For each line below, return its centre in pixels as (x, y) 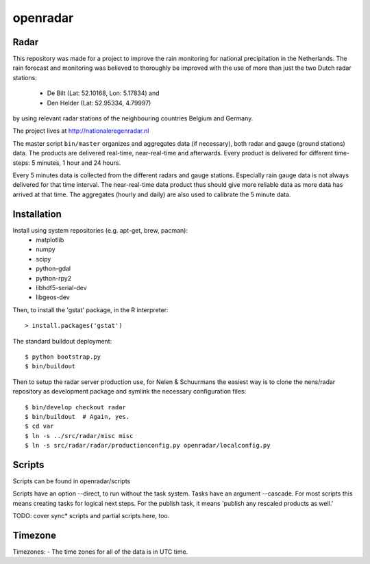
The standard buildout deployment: (62, 341)
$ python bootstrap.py (63, 357)
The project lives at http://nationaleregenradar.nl (81, 131)
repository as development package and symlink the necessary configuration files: (129, 392)
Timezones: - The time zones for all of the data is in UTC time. (100, 552)
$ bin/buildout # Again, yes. (77, 416)
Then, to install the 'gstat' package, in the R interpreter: (90, 310)
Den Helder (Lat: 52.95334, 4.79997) (99, 103)
